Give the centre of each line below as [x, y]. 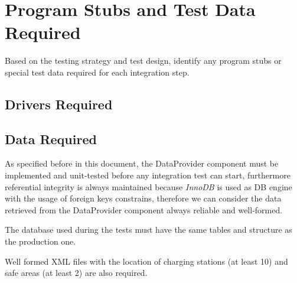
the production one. [40, 241]
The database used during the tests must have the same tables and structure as [148, 230]
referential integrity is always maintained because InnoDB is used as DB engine [148, 186]
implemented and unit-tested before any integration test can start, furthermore [148, 175]
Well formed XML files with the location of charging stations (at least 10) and [146, 261]
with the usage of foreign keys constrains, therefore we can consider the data [143, 198]
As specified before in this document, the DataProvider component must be [142, 163]
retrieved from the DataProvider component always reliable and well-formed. [144, 209]
